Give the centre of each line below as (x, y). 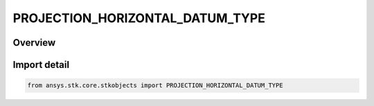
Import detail (41, 65)
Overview (34, 43)
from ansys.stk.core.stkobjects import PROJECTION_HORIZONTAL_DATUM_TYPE (155, 86)
